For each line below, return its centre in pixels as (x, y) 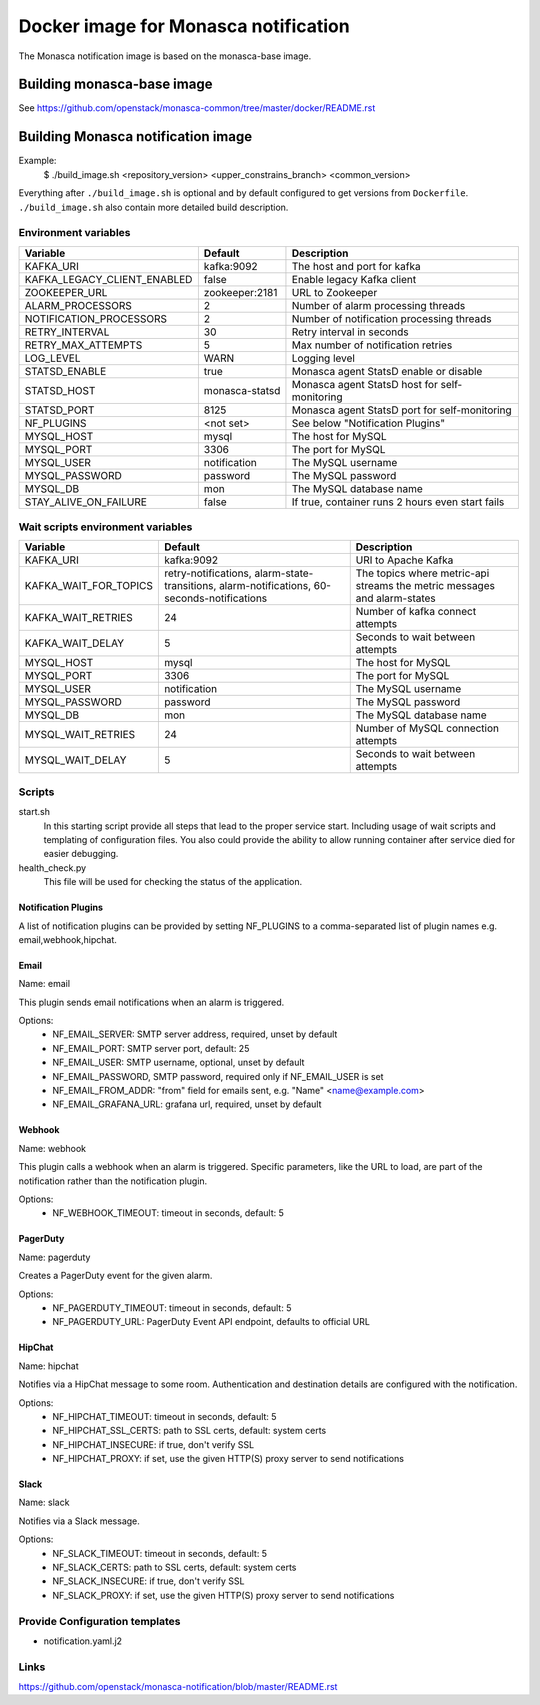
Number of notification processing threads (391, 318)
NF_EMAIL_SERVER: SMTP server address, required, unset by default (195, 1034)
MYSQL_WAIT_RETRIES (80, 735)
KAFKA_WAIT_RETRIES (79, 618)
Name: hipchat (48, 1366)
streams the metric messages (425, 586)
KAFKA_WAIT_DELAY (74, 643)
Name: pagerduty (54, 1257)
